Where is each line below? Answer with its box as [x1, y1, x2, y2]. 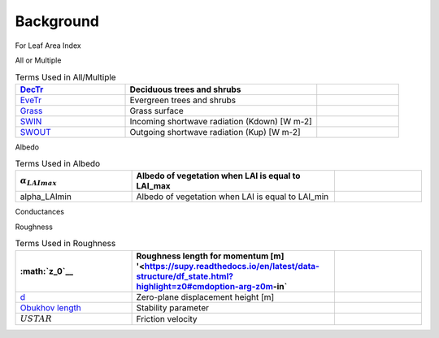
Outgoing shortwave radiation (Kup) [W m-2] [129, 126, 301, 137]
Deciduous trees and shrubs [129, 84, 241, 95]
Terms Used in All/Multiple [15, 71, 117, 83]
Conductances [15, 207, 65, 217]
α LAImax [20, 175, 57, 188]
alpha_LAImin [20, 191, 72, 202]
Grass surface [129, 105, 185, 116]
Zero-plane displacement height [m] [136, 291, 275, 302]
